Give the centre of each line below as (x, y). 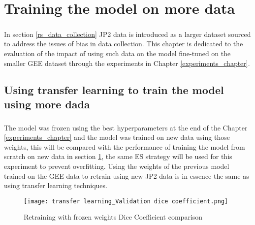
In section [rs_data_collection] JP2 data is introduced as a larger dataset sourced (127, 34)
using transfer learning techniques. (56, 185)
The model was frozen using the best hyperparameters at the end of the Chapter (126, 127)
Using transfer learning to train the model (114, 89)
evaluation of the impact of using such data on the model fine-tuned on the (117, 53)
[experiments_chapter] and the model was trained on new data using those (117, 137)
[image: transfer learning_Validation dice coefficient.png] (126, 201)
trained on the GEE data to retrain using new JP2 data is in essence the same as (127, 176)
